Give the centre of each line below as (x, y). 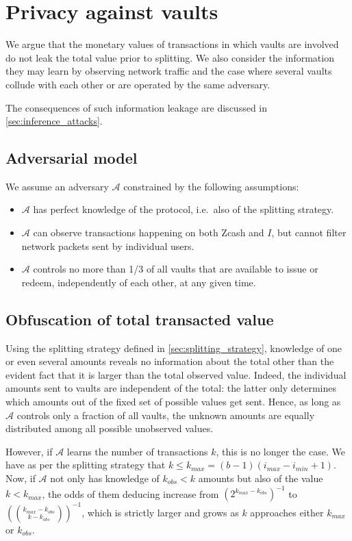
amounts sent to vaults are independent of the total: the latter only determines (171, 388)
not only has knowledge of (105, 478)
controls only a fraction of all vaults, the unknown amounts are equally (166, 415)
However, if (29, 451)
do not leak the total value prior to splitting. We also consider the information (170, 57)
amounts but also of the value (261, 478)
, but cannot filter (309, 232)
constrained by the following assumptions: (211, 186)
